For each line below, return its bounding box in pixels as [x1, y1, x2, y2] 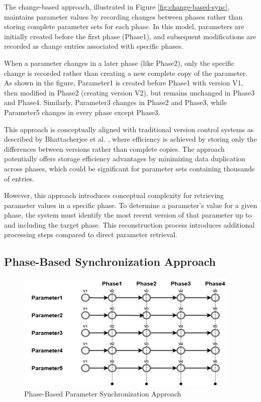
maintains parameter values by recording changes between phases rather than [4, 11, 243, 22]
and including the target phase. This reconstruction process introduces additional [4, 219, 255, 230]
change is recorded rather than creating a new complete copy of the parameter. [4, 67, 248, 78]
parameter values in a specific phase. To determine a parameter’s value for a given [4, 199, 257, 210]
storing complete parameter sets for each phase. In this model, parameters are [4, 21, 244, 32]
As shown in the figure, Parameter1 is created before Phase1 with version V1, [4, 77, 243, 88]
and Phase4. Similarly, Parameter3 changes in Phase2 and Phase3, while [4, 97, 227, 108]
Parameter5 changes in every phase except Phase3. [4, 107, 160, 117]
